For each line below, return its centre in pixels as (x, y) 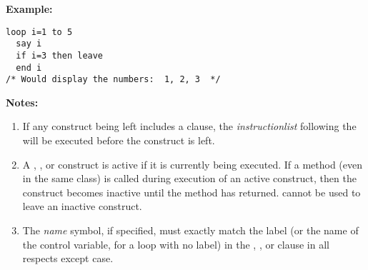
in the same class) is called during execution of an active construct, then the (189, 178)
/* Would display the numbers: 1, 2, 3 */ (113, 80)
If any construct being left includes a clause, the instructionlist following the (189, 126)
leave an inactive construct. (82, 206)
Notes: (22, 102)
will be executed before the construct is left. (119, 140)
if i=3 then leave (60, 55)
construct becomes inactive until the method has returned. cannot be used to (192, 192)
